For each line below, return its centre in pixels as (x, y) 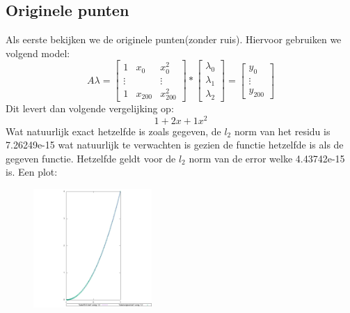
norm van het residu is (282, 131)
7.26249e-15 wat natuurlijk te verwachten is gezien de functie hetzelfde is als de (175, 145)
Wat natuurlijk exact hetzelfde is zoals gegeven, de (113, 131)
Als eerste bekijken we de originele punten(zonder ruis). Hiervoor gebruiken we (174, 39)
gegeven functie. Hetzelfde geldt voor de (91, 158)
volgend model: (38, 53)
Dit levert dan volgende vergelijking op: (90, 108)
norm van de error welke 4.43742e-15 (267, 158)
